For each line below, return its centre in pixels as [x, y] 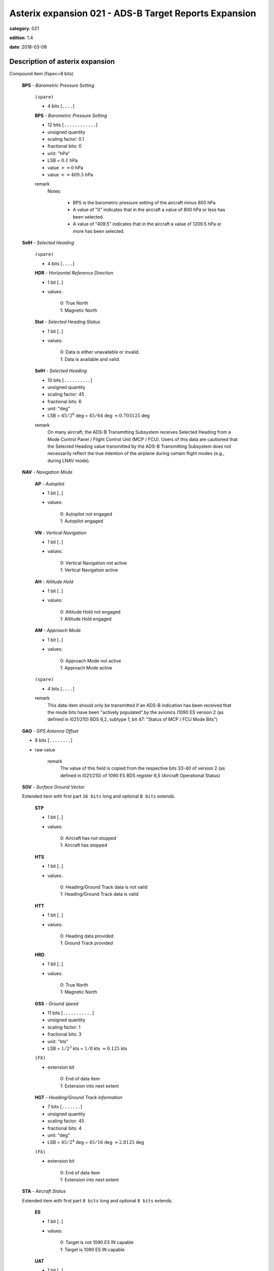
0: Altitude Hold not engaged [90, 612]
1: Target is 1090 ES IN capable [92, 1249]
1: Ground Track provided [87, 943]
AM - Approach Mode [58, 630]
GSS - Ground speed [57, 1004]
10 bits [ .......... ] [70, 380]
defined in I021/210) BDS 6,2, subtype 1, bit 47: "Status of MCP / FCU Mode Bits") [133, 719]
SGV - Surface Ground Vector [53, 787]
